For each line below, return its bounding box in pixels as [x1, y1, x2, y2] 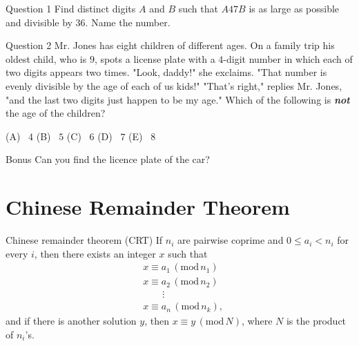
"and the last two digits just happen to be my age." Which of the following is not [6, 92, 350, 106]
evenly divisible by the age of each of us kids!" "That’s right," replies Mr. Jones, [6, 78, 342, 93]
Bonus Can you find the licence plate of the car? [6, 152, 210, 166]
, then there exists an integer [34, 246, 156, 260]
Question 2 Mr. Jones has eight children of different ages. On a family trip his [6, 38, 335, 52]
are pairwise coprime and [177, 233, 284, 247]
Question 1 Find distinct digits [6, 1, 136, 15]
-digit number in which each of [223, 51, 353, 66]
